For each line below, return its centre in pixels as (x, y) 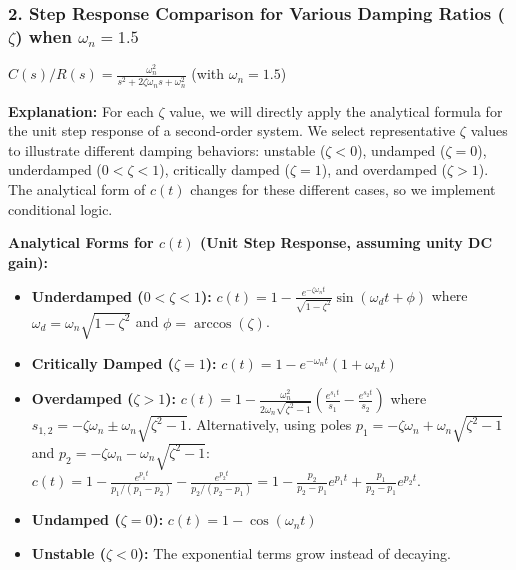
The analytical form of (77, 189)
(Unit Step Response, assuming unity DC (346, 242)
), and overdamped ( (384, 169)
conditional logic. (60, 208)
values (489, 130)
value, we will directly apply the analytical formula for (336, 110)
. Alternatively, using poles (269, 424)
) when (43, 35)
